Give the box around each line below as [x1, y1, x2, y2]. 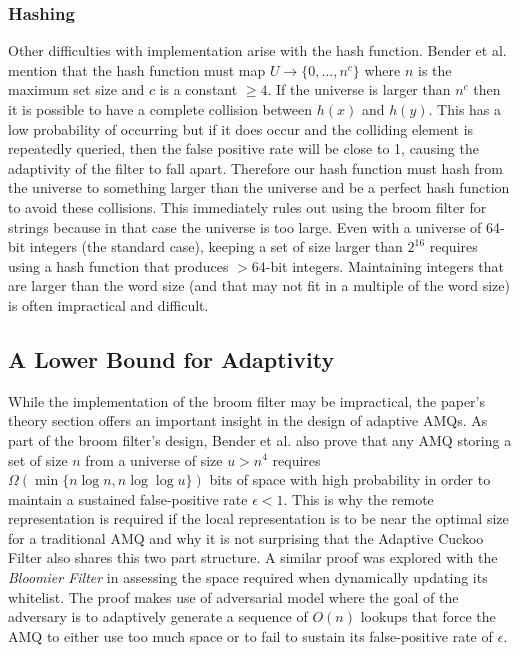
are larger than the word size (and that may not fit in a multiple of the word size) [8, 275, 510, 296]
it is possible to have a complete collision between [8, 99, 312, 119]
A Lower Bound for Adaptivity [8, 343, 335, 374]
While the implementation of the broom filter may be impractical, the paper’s [8, 390, 486, 411]
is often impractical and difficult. [8, 294, 209, 315]
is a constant [159, 79, 238, 100]
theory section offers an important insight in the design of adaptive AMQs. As [8, 410, 488, 431]
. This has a [428, 99, 502, 119]
